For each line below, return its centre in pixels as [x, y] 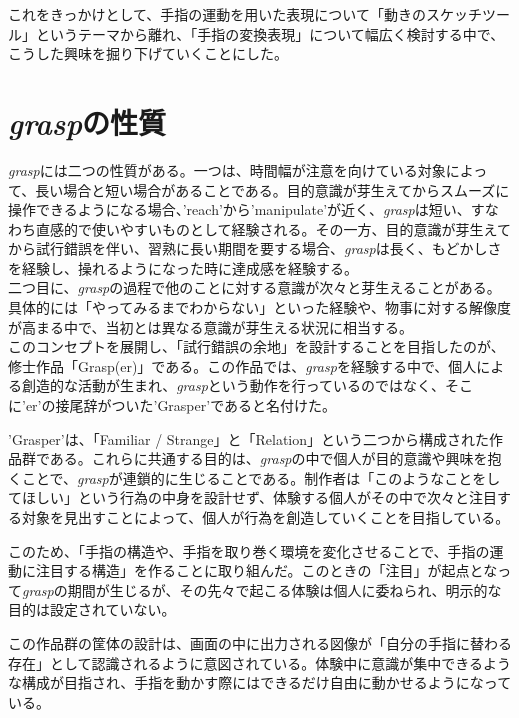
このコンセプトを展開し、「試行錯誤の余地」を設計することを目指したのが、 [256, 346]
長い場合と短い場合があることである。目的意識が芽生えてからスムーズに [272, 189]
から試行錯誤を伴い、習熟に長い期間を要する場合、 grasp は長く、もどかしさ [255, 248]
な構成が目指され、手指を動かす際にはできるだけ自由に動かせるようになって [260, 682]
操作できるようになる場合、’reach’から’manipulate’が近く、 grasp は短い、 [239, 209]
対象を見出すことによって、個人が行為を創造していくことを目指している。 [265, 517]
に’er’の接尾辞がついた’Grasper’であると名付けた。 [172, 405]
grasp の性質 [87, 122]
